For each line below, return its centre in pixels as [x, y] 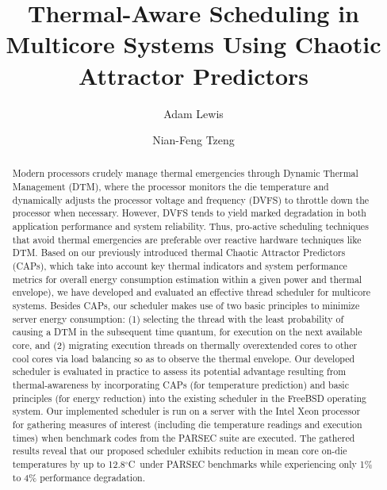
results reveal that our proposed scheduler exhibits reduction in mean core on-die [180, 451]
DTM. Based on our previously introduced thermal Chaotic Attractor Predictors [179, 253]
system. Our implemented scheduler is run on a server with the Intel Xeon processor [186, 411]
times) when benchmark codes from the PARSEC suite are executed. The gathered [184, 437]
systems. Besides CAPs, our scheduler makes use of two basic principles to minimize [186, 306]
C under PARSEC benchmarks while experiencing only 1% [250, 463]
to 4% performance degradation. [79, 477]
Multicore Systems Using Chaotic [193, 44]
